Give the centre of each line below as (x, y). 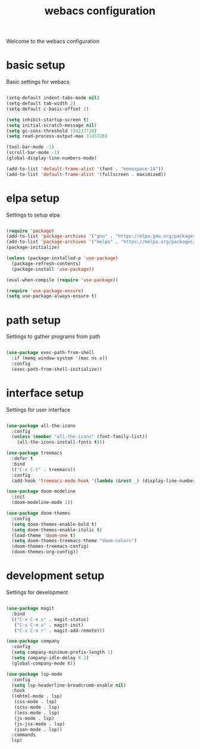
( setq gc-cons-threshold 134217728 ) (51, 131)
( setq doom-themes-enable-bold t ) (54, 524)
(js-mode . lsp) (34, 718)
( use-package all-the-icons (41, 426)
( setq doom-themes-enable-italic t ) (57, 530)
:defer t (22, 459)
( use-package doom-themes (38, 513)
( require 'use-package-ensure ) (45, 291)
